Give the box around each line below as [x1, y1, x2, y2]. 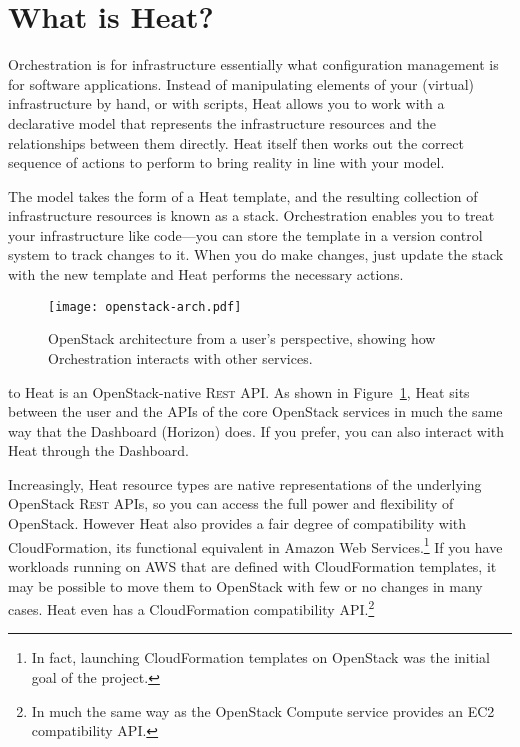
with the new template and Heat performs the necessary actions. [8, 264, 404, 285]
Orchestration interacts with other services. [48, 347, 313, 368]
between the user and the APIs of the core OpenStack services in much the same [8, 401, 503, 422]
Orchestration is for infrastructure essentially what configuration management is [8, 54, 499, 75]
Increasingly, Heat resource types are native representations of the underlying [8, 473, 482, 494]
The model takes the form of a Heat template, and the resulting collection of [8, 185, 478, 206]
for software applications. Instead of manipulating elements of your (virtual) [8, 73, 475, 94]
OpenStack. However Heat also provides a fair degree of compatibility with [8, 513, 467, 534]
